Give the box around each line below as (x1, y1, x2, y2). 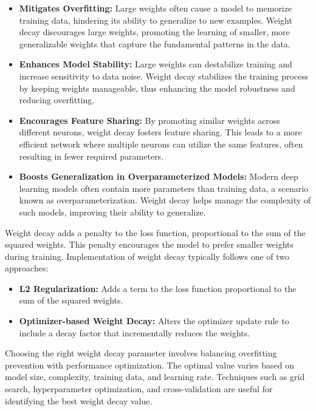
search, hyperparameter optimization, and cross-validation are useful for (5, 382, 273, 395)
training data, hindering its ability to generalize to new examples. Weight (19, 13, 292, 26)
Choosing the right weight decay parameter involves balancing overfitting (5, 347, 277, 359)
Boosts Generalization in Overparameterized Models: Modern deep (19, 170, 298, 183)
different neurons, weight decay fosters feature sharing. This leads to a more (19, 126, 302, 138)
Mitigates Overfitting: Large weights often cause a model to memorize (19, 2, 292, 14)
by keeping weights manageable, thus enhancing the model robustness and (19, 81, 295, 94)
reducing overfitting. (19, 93, 95, 106)
